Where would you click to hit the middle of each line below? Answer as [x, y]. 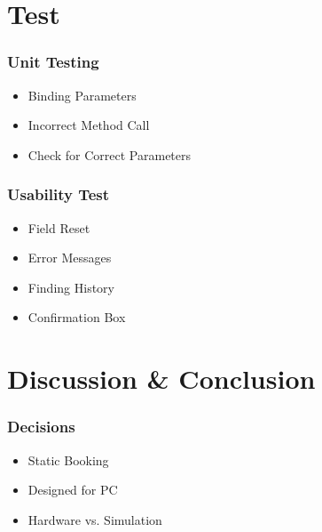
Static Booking [68, 459]
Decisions [41, 427]
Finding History [71, 287]
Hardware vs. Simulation [95, 519]
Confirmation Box [77, 317]
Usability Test [59, 194]
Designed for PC [73, 490]
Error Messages [70, 258]
